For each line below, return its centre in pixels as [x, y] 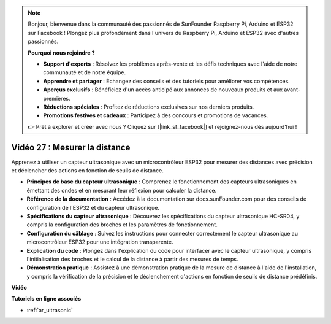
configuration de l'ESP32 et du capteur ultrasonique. [93, 207]
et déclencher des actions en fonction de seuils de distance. [87, 170]
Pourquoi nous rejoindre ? [61, 53]
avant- [292, 90]
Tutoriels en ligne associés [46, 299]
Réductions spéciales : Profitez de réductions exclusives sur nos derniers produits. [149, 107]
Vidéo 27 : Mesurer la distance [71, 147]
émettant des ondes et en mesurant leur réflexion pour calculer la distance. [122, 190]
